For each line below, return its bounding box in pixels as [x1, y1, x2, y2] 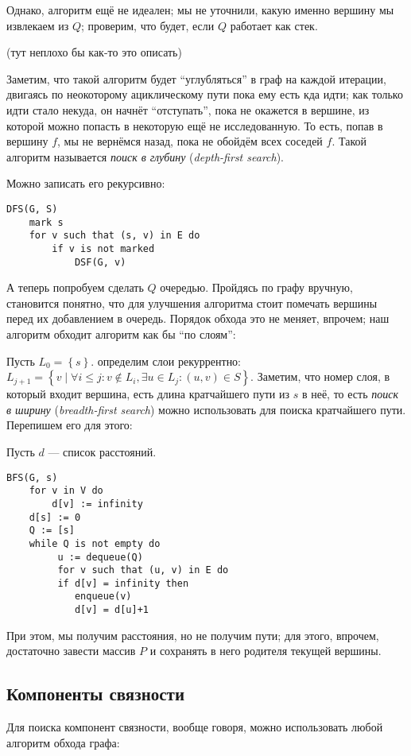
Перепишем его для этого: [6, 417, 133, 433]
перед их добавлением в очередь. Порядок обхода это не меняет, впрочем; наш [6, 310, 390, 327]
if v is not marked [52, 242, 155, 254]
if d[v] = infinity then [57, 577, 189, 589]
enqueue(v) [74, 591, 132, 603]
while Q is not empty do [29, 537, 161, 549]
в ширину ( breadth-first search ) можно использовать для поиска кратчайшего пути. [6, 401, 406, 417]
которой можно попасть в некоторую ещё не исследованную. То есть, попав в [6, 117, 383, 134]
